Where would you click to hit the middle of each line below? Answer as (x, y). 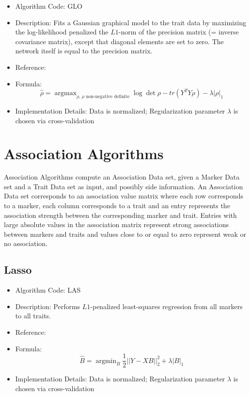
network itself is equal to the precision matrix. (84, 51)
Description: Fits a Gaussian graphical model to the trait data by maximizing (131, 22)
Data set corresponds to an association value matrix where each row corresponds (124, 196)
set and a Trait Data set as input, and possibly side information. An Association (124, 186)
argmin (106, 361)
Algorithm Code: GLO (49, 6)
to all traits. (33, 316)
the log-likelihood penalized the (62, 32)
